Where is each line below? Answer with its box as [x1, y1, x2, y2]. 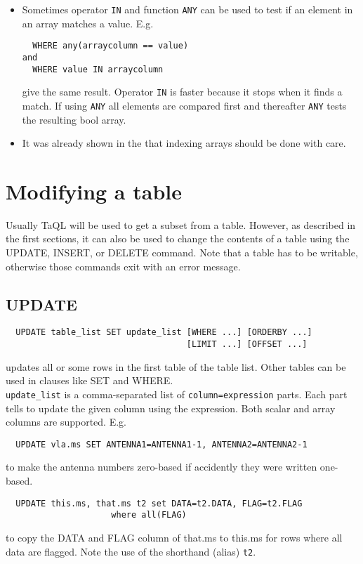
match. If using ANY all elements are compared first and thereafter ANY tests [22, 98, 347, 112]
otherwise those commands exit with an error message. [6, 258, 241, 273]
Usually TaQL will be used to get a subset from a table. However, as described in [6, 217, 356, 232]
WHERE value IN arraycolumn [32, 64, 164, 74]
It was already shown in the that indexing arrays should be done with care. [22, 136, 346, 150]
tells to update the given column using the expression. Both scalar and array [6, 400, 336, 415]
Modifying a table [6, 176, 182, 205]
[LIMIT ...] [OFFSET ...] [186, 339, 308, 350]
